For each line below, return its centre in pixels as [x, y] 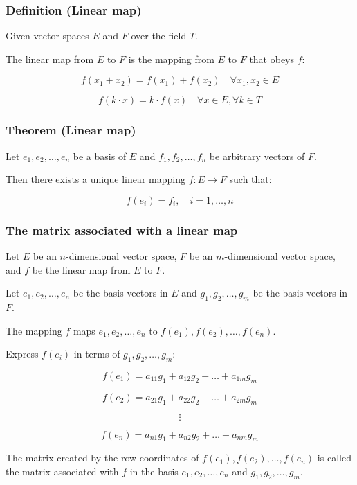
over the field [159, 36]
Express [22, 354]
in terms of [97, 354]
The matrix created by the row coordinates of [102, 458]
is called [334, 458]
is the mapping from [171, 59]
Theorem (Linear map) [71, 130]
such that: [250, 179]
